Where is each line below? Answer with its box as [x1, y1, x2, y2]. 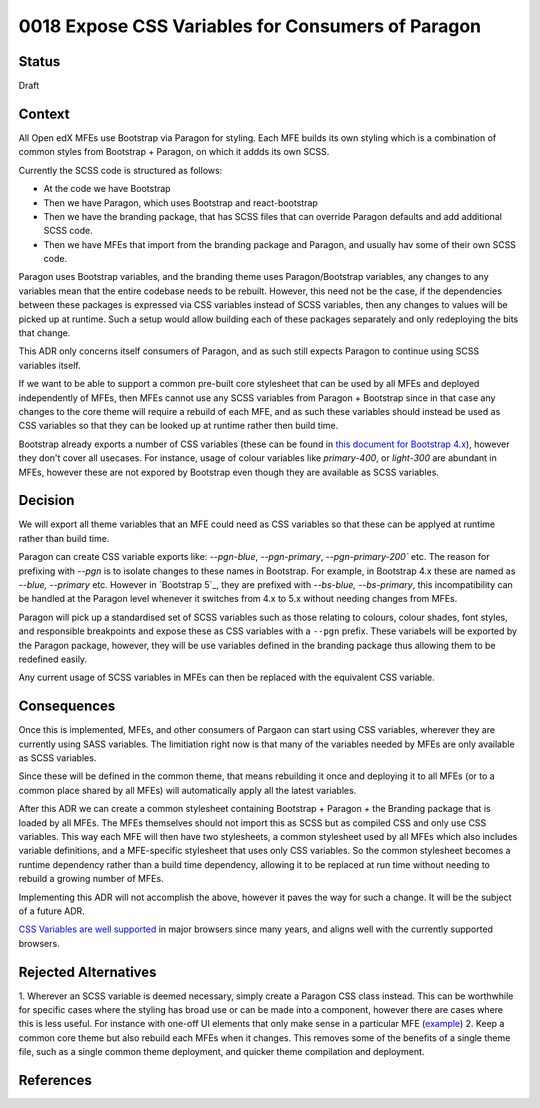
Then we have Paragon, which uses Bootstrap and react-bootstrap [43, 196, 319, 209]
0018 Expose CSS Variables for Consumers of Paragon [18, 15, 482, 37]
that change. [18, 327, 71, 339]
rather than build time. [18, 532, 110, 544]
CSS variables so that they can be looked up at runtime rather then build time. [18, 420, 339, 432]
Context [18, 105, 70, 122]
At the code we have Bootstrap [43, 183, 171, 195]
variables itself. [18, 359, 81, 371]
